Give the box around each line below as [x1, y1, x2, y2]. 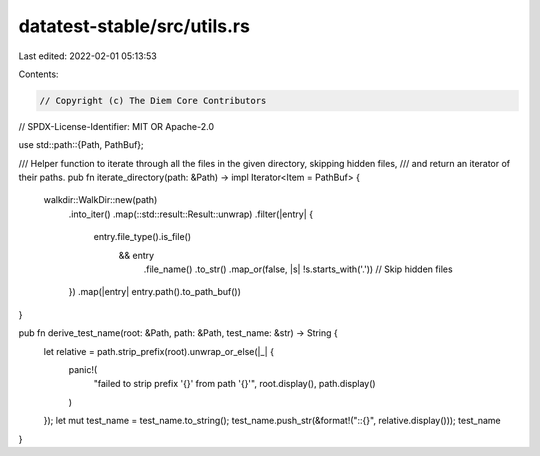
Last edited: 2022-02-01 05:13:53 [18, 50, 157, 62]
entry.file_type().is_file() [93, 231, 192, 243]
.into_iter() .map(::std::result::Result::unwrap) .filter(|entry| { [68, 208, 314, 220]
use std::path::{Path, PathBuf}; [18, 139, 144, 151]
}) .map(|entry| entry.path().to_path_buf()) [68, 286, 242, 298]
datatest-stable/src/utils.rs [18, 15, 250, 37]
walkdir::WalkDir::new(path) [43, 194, 158, 206]
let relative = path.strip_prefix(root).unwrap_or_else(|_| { [43, 345, 275, 357]
